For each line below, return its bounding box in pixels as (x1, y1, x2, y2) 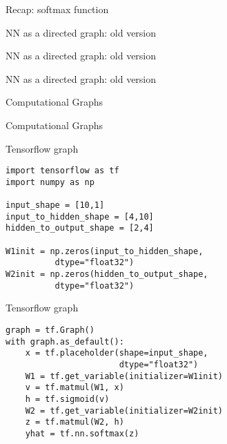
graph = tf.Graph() (6, 325, 95, 335)
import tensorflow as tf (6, 166, 119, 176)
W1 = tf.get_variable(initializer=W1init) (25, 371, 223, 381)
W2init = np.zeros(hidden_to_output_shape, (6, 269, 208, 280)
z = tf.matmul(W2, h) (25, 417, 124, 427)
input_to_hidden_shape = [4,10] (6, 211, 154, 222)
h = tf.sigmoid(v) (25, 394, 110, 404)
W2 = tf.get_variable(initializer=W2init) (25, 405, 223, 416)
